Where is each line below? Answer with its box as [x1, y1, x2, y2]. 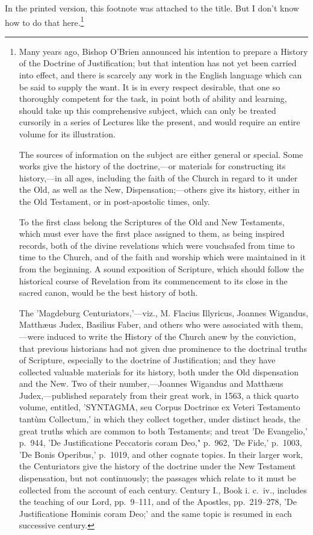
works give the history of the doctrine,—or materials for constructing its [19, 160, 286, 172]
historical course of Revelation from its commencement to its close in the [19, 274, 288, 287]
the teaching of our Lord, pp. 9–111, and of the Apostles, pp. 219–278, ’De [19, 495, 297, 508]
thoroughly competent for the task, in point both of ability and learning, [19, 92, 287, 105]
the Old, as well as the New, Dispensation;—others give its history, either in [19, 183, 300, 196]
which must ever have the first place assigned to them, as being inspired [19, 227, 285, 240]
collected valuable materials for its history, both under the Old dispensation [19, 365, 299, 378]
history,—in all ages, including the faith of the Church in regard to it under [19, 171, 298, 184]
